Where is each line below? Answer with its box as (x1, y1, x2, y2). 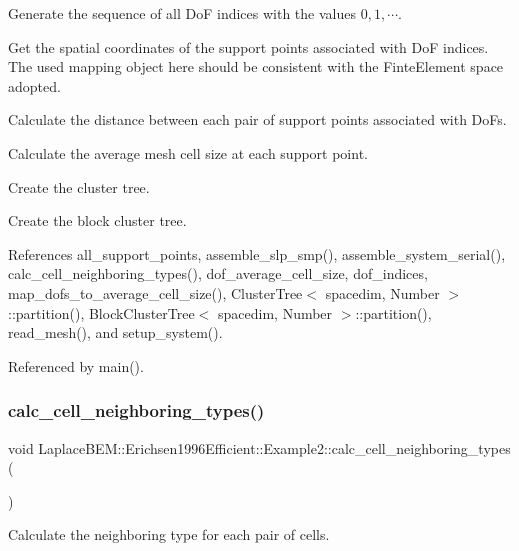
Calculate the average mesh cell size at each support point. (8, 142, 368, 163)
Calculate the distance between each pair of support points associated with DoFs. (8, 109, 507, 130)
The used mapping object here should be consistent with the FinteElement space (8, 56, 504, 77)
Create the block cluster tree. (8, 210, 187, 231)
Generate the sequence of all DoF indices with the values (8, 3, 356, 23)
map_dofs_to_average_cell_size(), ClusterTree (8, 282, 303, 303)
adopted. (8, 75, 61, 96)
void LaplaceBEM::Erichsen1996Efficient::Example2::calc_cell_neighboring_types (8, 437, 511, 458)
